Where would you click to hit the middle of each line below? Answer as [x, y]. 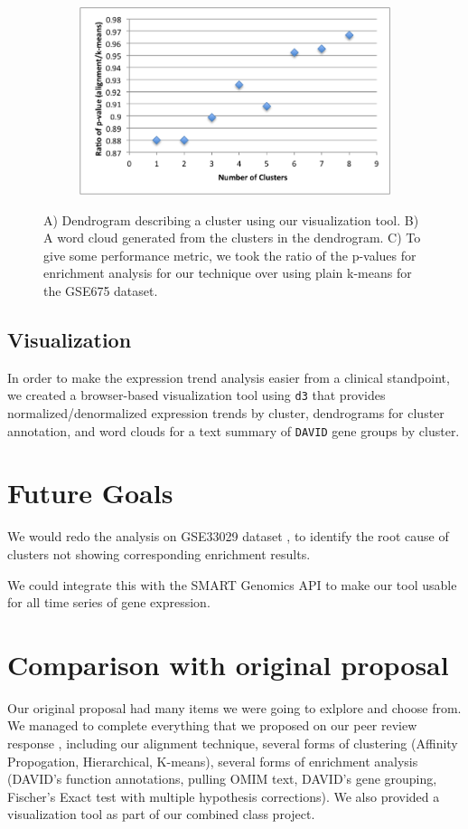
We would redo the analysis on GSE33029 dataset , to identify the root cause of [228, 536]
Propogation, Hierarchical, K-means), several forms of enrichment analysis [213, 761]
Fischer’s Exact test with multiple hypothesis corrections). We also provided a [224, 796]
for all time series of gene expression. [109, 602]
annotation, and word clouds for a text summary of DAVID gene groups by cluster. [234, 430]
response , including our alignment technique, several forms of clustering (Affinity [233, 743]
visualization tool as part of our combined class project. [161, 814]
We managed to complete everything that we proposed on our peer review [212, 725]
